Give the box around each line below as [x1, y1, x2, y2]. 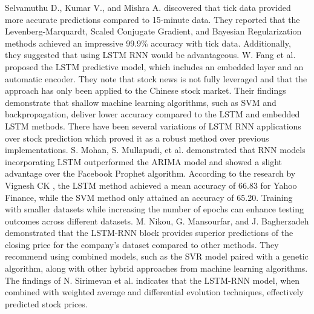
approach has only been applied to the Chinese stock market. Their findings [5, 84, 286, 97]
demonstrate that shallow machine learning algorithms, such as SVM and [5, 96, 276, 108]
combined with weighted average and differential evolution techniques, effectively [5, 286, 304, 298]
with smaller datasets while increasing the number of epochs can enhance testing [5, 203, 304, 215]
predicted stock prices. [5, 297, 88, 310]
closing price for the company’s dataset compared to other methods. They [5, 238, 279, 250]
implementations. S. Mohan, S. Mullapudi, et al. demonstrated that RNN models [5, 143, 306, 156]
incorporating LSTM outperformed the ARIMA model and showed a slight [5, 155, 283, 168]
